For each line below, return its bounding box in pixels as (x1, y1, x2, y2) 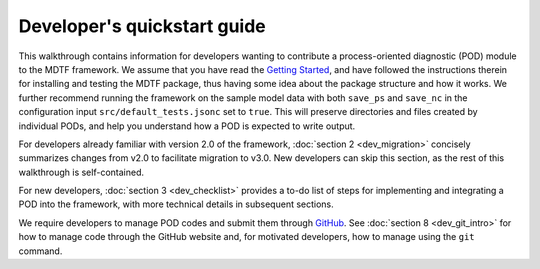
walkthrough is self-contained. (18, 166, 145, 178)
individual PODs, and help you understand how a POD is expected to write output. (18, 120, 356, 132)
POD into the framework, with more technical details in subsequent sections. (18, 198, 334, 210)
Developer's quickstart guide (18, 15, 267, 37)
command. (18, 245, 63, 257)
